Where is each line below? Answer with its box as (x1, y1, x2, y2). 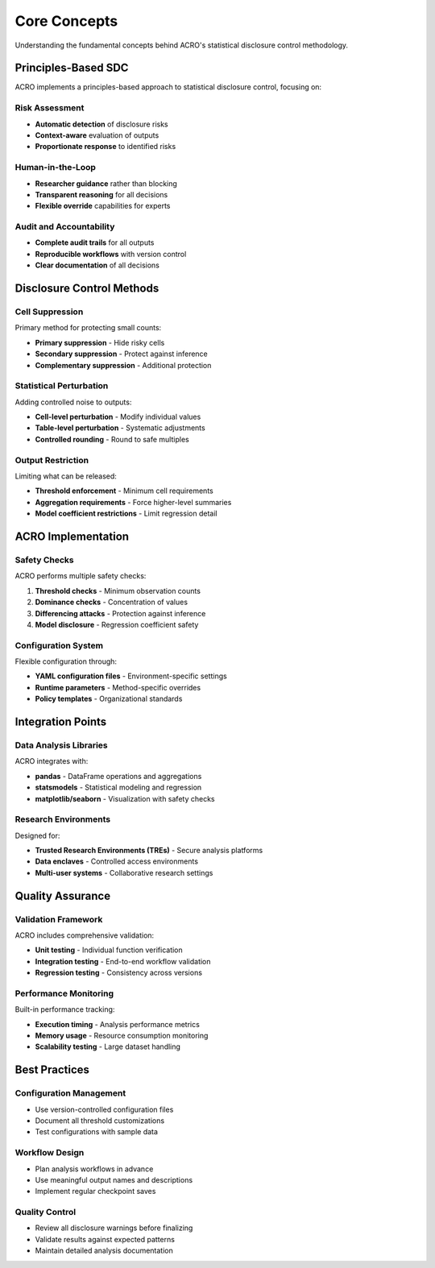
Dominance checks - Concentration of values (35, 597, 188, 607)
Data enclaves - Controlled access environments (35, 856, 199, 866)
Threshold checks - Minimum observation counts (35, 586, 201, 595)
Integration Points (14, 715, 107, 729)
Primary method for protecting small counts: (14, 323, 162, 333)
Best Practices (14, 1063, 90, 1077)
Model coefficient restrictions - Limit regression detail (35, 508, 217, 519)
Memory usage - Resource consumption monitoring (35, 1031, 209, 1041)
